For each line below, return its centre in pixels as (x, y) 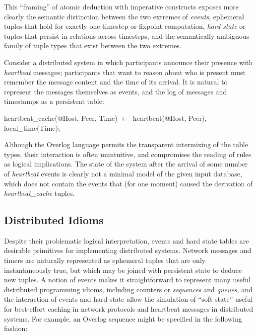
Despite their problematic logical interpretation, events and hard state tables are (127, 240)
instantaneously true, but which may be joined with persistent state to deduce (123, 270)
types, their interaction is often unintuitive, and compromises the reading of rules (128, 154)
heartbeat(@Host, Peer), (170, 118)
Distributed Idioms (54, 220)
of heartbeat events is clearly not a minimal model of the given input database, (123, 173)
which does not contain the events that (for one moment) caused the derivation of (128, 183)
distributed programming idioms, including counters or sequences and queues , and (128, 289)
